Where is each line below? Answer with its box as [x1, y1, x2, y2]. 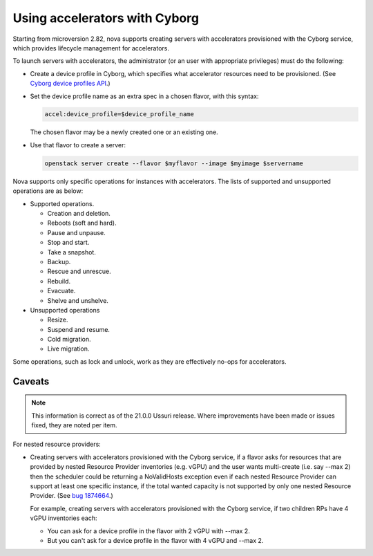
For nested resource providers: [12, 440, 102, 449]
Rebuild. [47, 277, 71, 285]
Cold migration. [47, 335, 91, 344]
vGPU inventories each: [30, 514, 97, 522]
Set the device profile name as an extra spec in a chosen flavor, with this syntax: [30, 92, 259, 100]
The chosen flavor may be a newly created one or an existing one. [30, 128, 219, 136]
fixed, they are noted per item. [31, 421, 117, 429]
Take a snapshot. [47, 248, 96, 256]
